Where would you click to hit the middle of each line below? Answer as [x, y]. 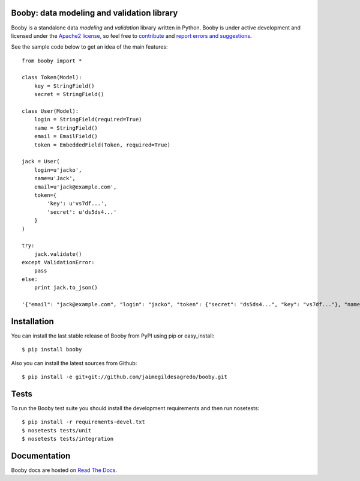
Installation [32, 321]
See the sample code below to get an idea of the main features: [89, 47]
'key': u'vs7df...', [77, 204]
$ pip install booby [52, 349]
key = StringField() [64, 86]
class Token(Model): [52, 77]
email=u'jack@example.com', [75, 187]
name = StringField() [66, 128]
